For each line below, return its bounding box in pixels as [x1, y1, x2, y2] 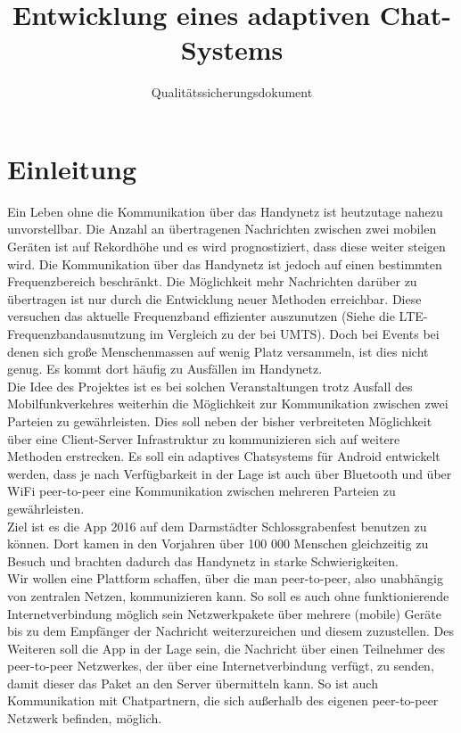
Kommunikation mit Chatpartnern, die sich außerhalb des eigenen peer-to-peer [7, 691, 439, 710]
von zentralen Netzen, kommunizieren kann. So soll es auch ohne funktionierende [7, 586, 449, 605]
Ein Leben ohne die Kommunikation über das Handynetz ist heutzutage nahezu [7, 202, 443, 220]
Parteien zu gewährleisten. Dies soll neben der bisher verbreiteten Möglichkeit [7, 411, 432, 430]
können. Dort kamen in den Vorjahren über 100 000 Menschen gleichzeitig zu [7, 534, 429, 553]
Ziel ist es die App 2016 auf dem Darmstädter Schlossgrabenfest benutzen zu [7, 516, 427, 535]
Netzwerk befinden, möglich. [7, 709, 162, 728]
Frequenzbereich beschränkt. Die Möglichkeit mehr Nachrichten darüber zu [7, 272, 417, 291]
